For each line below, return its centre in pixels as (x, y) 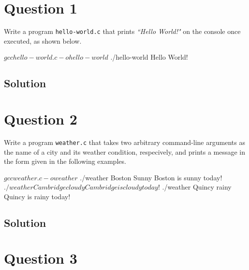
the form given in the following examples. (65, 161)
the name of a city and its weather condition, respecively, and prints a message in (125, 151)
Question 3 (41, 258)
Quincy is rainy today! (37, 196)
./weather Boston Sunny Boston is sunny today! (151, 177)
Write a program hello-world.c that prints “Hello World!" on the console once (122, 31)
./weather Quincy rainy (197, 187)
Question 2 (41, 119)
